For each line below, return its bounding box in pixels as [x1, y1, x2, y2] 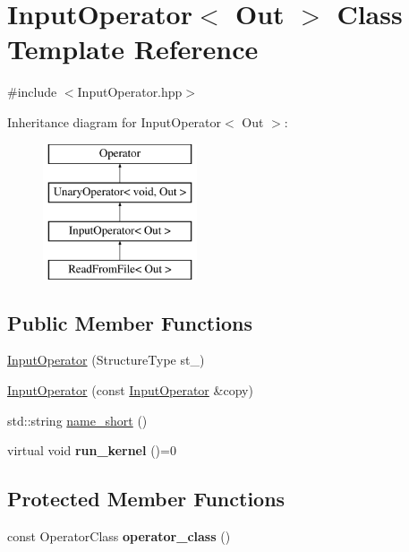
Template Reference [7, 30, 259, 67]
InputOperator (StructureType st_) [7, 350, 205, 369]
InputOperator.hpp [77, 82, 183, 101]
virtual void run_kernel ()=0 [7, 441, 176, 460]
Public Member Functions [7, 308, 252, 336]
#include [7, 82, 57, 101]
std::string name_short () [7, 410, 148, 429]
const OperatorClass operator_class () [7, 527, 231, 546]
